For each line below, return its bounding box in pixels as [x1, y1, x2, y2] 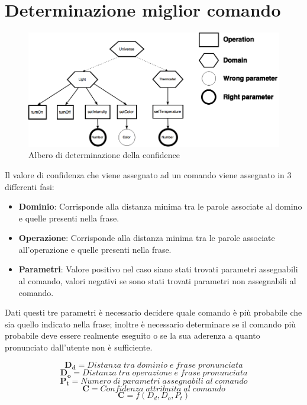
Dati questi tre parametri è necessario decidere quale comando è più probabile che [5, 306, 302, 319]
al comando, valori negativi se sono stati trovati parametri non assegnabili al [18, 275, 296, 287]
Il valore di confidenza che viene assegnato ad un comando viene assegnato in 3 [5, 168, 292, 181]
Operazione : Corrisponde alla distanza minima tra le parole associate [18, 232, 275, 244]
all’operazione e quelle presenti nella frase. [18, 243, 172, 255]
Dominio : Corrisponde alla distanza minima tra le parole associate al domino [18, 200, 302, 213]
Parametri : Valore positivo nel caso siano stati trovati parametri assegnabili [18, 263, 298, 275]
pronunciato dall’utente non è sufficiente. [5, 341, 153, 353]
